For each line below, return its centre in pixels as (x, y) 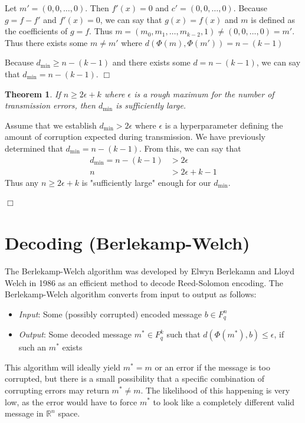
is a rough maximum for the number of (204, 94)
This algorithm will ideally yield (63, 367)
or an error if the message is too (212, 367)
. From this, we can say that (190, 148)
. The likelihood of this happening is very (215, 390)
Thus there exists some (46, 42)
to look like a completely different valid (224, 401)
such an (32, 347)
